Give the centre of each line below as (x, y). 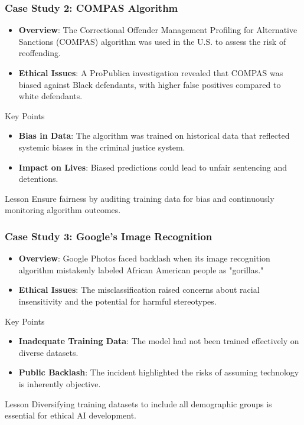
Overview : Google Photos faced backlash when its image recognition (144, 258)
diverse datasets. (48, 352)
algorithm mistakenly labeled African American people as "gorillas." (141, 269)
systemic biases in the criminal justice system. (102, 147)
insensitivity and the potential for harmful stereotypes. (117, 301)
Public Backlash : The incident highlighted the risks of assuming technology (159, 372)
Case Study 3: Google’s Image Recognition (109, 236)
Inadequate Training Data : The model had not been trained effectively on (159, 341)
